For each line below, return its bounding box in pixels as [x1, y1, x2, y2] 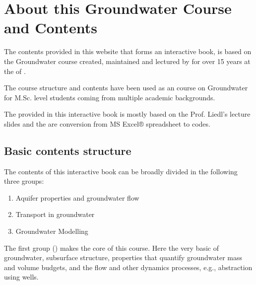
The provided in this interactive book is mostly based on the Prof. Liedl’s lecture [4, 109, 251, 119]
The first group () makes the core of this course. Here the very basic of [4, 242, 219, 253]
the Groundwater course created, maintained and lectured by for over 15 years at [4, 56, 251, 66]
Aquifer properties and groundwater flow [15, 192, 139, 203]
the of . [4, 66, 26, 76]
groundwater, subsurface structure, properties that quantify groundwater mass [4, 252, 242, 263]
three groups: [4, 176, 44, 186]
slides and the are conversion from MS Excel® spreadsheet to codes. [4, 118, 210, 129]
